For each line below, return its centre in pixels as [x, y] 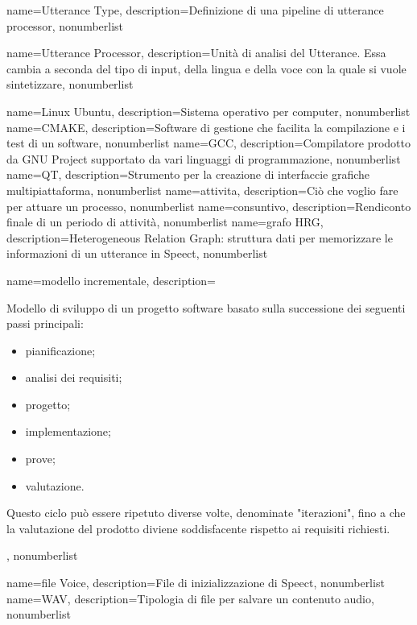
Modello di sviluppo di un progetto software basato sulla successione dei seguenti [206, 307]
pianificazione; [60, 350]
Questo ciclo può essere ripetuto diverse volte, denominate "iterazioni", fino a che [206, 513]
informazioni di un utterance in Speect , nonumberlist [137, 253]
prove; [40, 459]
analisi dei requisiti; [74, 377]
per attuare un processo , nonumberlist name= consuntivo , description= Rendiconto [209, 206]
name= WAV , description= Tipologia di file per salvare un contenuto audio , [190, 598]
